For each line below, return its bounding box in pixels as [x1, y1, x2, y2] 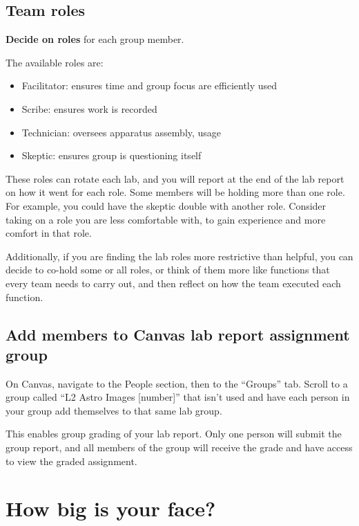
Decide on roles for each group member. [6, 32, 184, 46]
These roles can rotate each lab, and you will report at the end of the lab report [6, 171, 345, 185]
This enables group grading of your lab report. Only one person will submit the [6, 426, 342, 441]
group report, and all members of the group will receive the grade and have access [6, 440, 353, 455]
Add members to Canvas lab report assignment [6, 323, 350, 345]
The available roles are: [6, 55, 104, 69]
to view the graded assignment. [6, 453, 137, 468]
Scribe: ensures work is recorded [21, 101, 157, 116]
